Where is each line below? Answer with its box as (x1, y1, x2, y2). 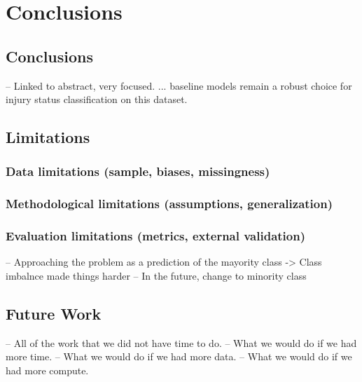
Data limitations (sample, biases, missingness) (6, 163, 270, 180)
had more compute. (6, 363, 89, 378)
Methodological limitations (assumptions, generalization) (6, 195, 333, 212)
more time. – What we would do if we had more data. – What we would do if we (6, 349, 352, 364)
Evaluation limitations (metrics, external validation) (6, 227, 305, 245)
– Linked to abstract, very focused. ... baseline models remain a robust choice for (6, 78, 352, 93)
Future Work (6, 303, 102, 325)
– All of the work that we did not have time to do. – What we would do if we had (6, 335, 357, 350)
